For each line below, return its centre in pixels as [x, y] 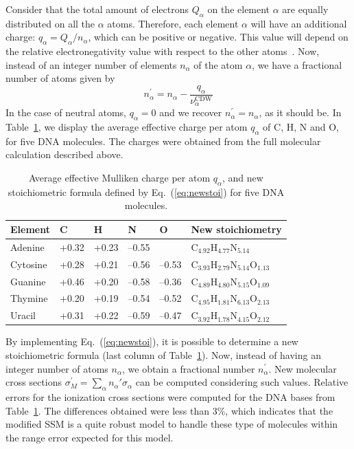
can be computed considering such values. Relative [242, 382]
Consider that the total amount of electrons [97, 9]
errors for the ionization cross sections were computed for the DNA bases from [170, 396]
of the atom [218, 64]
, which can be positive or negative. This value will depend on [218, 37]
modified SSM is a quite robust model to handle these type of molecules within [172, 424]
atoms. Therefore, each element [173, 23]
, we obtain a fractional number [189, 368]
